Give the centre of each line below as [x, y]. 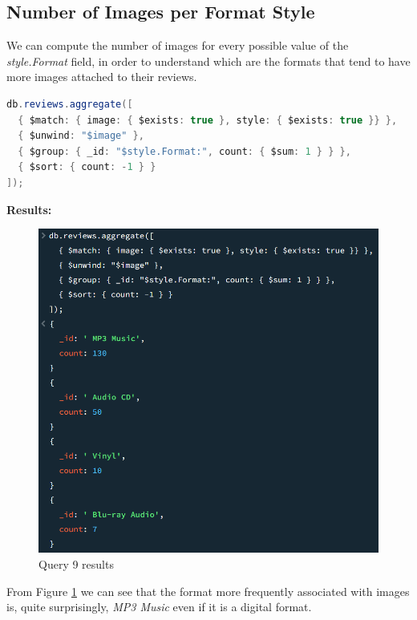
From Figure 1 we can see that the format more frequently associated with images [208, 591]
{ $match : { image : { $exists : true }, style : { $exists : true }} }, [208, 120]
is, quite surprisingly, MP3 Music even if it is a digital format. [159, 607]
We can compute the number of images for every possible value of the [178, 45]
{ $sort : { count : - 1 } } [87, 167]
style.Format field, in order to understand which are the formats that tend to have [208, 61]
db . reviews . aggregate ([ [70, 104]
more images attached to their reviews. [102, 77]
